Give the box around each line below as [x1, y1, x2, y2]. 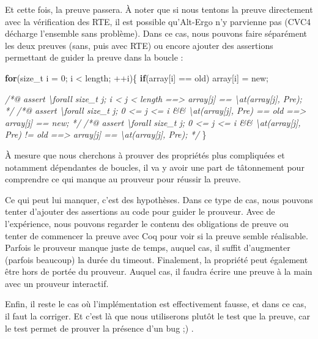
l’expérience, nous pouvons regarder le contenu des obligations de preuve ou [5, 217, 289, 229]
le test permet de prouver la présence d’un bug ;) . [5, 321, 194, 334]
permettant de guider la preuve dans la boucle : [5, 51, 183, 64]
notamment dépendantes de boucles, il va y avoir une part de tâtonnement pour [5, 160, 305, 173]
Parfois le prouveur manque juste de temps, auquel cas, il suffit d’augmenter [5, 241, 290, 254]
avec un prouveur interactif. [5, 277, 109, 289]
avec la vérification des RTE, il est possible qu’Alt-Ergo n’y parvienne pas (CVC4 [5, 15, 311, 28]
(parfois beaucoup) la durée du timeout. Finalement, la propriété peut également [5, 253, 308, 266]
